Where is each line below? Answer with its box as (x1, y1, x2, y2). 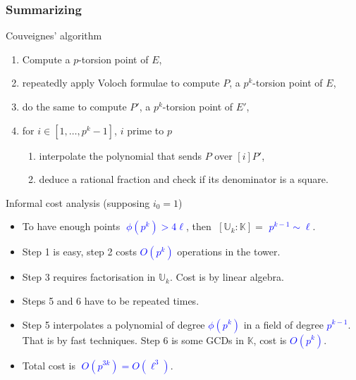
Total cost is (22, 357, 75, 372)
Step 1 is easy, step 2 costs (22, 244, 137, 259)
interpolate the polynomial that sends (39, 148, 202, 163)
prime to (127, 122, 164, 137)
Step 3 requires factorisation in (22, 270, 156, 284)
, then (185, 219, 211, 234)
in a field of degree (243, 317, 324, 331)
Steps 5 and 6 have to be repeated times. (22, 293, 200, 308)
